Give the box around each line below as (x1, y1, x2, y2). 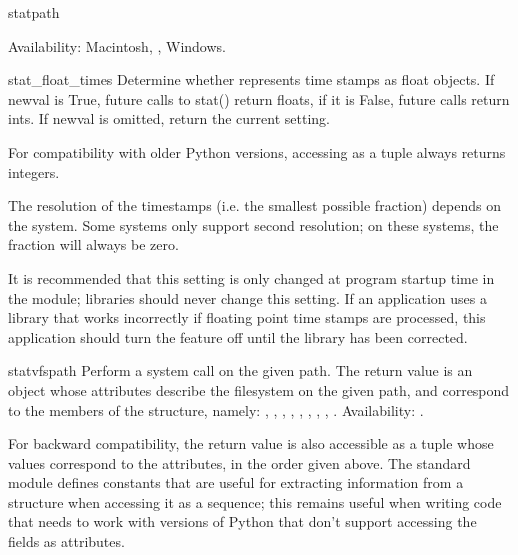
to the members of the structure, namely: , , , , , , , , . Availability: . (8, 399, 424, 420)
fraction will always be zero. (8, 234, 179, 255)
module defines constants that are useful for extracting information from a (8, 472, 464, 493)
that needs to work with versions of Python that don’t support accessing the (8, 511, 477, 532)
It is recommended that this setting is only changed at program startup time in (8, 267, 495, 288)
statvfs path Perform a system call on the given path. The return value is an (8, 360, 473, 381)
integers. (8, 161, 60, 182)
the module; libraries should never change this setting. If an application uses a (8, 287, 487, 308)
